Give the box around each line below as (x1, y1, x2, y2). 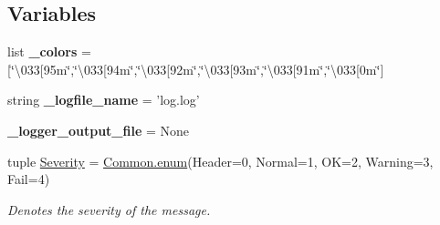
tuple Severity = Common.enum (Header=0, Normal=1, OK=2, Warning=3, (7, 151, 434, 170)
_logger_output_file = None (7, 120, 190, 139)
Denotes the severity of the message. (7, 199, 211, 219)
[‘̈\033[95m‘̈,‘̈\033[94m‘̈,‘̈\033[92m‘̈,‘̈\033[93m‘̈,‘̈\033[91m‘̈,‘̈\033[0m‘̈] (7, 59, 384, 78)
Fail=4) (7, 169, 50, 189)
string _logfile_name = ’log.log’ (7, 90, 200, 109)
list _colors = (7, 42, 91, 61)
